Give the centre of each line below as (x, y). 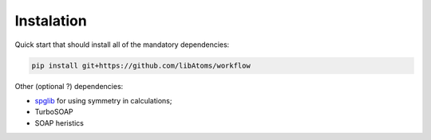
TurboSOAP (54, 112)
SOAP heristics (59, 122)
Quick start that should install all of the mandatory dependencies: (122, 45)
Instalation (51, 21)
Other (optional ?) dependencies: (69, 86)
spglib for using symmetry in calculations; (103, 100)
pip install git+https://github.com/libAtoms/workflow (141, 65)
